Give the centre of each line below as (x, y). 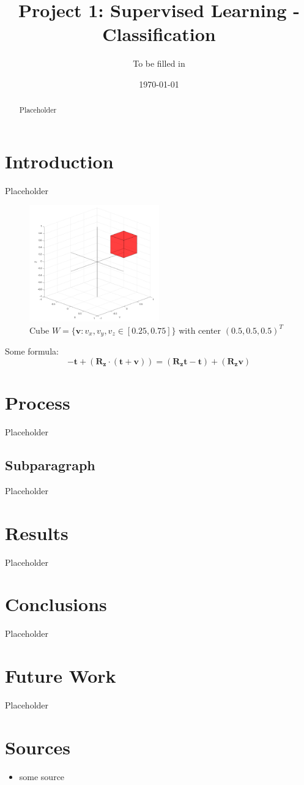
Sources (38, 747)
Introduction (59, 161)
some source (42, 776)
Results (37, 532)
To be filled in (159, 63)
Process (38, 403)
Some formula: (32, 351)
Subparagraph (50, 465)
